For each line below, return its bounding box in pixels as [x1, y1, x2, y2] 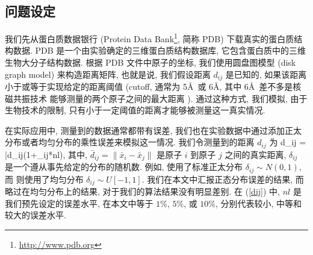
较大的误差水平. [5, 209, 66, 221]
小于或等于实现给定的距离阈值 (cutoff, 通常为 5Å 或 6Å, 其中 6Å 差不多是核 [5, 80, 302, 93]
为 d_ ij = [269, 136, 306, 148]
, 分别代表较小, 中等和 [215, 197, 302, 209]
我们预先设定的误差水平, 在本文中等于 [5, 197, 153, 209]
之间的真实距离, [225, 148, 287, 160]
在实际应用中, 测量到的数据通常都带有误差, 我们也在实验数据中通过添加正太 [5, 124, 302, 136]
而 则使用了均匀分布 [5, 172, 84, 185]
